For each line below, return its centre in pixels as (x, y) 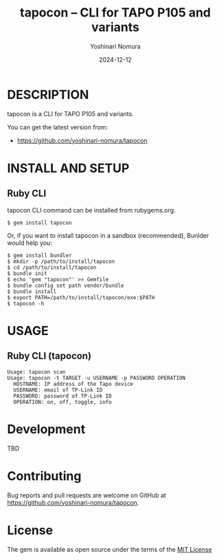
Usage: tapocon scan (37, 372)
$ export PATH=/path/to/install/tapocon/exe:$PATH (81, 297)
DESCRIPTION (48, 95)
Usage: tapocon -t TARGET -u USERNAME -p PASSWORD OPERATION (96, 378)
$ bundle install (32, 291)
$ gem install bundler (39, 255)
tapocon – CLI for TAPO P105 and (115, 13)
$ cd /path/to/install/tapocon (52, 267)
